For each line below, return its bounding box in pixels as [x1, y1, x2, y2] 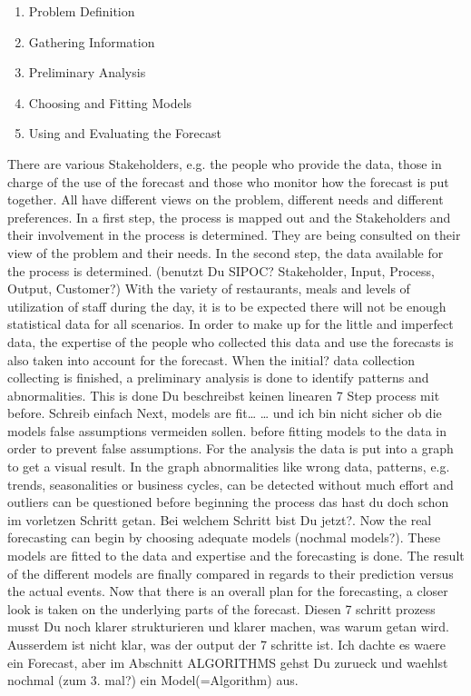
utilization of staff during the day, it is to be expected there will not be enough [7, 296, 446, 315]
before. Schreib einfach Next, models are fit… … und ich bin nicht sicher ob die [7, 403, 442, 423]
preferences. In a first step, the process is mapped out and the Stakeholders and [7, 207, 451, 226]
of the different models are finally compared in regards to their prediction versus [7, 563, 454, 582]
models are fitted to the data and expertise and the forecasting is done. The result [7, 546, 465, 565]
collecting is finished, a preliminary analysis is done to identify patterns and [7, 368, 429, 387]
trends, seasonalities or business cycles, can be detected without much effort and [7, 474, 454, 493]
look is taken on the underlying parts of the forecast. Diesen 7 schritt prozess [7, 599, 436, 618]
